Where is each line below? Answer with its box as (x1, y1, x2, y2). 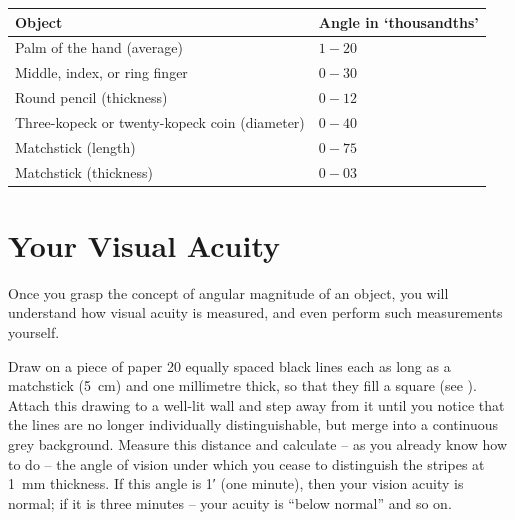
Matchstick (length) (15, 136, 136, 157)
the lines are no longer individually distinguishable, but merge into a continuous (8, 414, 499, 435)
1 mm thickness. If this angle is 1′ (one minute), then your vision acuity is (8, 473, 464, 494)
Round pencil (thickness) (15, 87, 168, 108)
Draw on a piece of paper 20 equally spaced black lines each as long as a (8, 355, 451, 376)
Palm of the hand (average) (15, 37, 183, 58)
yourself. (8, 321, 60, 342)
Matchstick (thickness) (15, 161, 153, 182)
